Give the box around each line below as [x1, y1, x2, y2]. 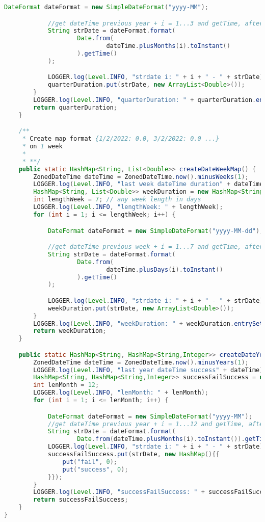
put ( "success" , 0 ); [62, 465, 128, 473]
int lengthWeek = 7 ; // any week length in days [33, 196, 201, 203]
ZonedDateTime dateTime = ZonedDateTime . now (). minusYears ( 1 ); [33, 358, 249, 366]
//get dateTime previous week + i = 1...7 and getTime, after [47, 243, 263, 251]
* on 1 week [22, 143, 63, 150]
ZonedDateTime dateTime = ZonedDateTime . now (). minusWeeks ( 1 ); [33, 173, 249, 180]
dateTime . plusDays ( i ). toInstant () [106, 266, 223, 273]
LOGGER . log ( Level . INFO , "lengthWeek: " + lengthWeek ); [33, 203, 223, 211]
